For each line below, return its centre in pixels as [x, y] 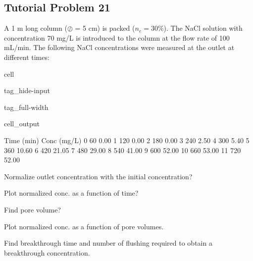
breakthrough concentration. [47, 252]
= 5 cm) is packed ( [105, 28]
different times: [27, 57]
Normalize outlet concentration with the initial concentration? [98, 176]
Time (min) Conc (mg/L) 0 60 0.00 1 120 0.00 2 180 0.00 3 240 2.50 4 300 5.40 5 [127, 140]
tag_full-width [26, 107]
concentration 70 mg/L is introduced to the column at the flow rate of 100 [117, 37]
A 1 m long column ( [36, 28]
